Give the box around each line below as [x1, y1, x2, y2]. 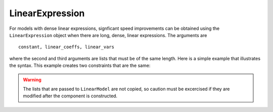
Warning [23, 77, 41, 83]
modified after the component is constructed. [23, 93, 118, 99]
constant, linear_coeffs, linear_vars [18, 44, 115, 50]
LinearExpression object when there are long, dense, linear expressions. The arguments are [9, 32, 207, 38]
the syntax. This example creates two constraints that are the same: [9, 62, 151, 68]
